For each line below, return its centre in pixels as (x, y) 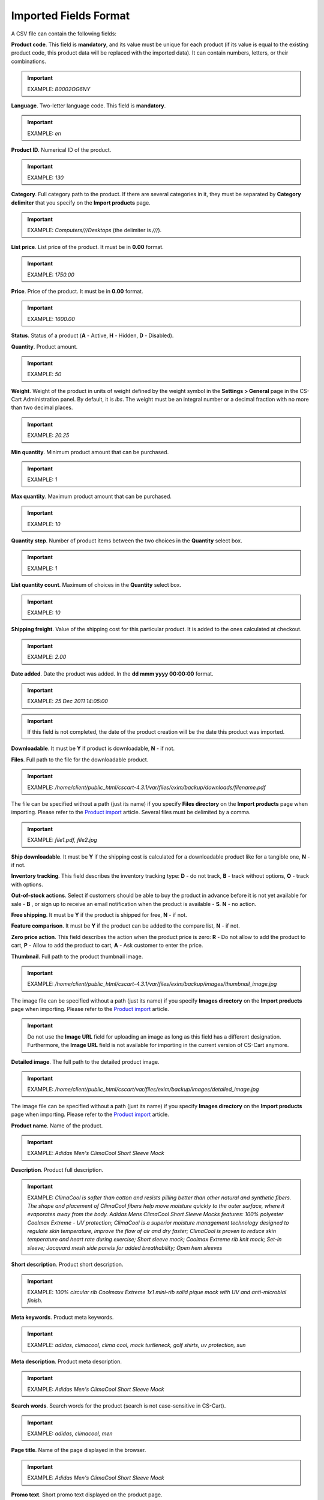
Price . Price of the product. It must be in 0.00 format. (77, 291)
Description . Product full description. (57, 1169)
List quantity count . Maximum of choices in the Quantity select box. (96, 585)
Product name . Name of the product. (57, 1126)
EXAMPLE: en (44, 133)
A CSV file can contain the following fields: (64, 34)
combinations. (28, 61)
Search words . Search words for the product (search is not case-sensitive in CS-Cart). (118, 1406)
